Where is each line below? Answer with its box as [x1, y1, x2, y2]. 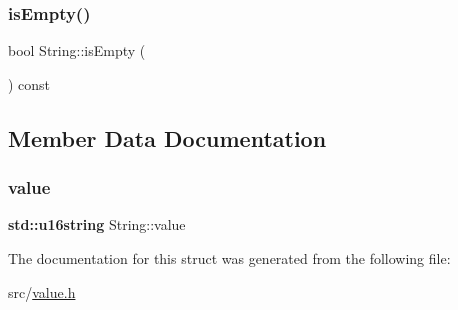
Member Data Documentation [8, 122, 327, 153]
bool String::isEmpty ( [8, 40, 146, 61]
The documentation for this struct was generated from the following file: [8, 248, 451, 268]
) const [8, 73, 51, 94]
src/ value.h [8, 281, 76, 302]
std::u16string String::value [8, 214, 186, 235]
